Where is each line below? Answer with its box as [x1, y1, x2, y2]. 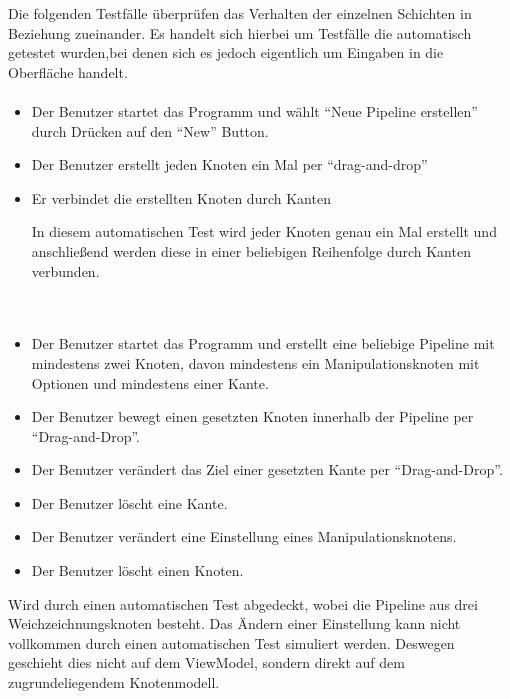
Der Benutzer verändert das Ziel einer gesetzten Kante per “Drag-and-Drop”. [31, 459, 503, 480]
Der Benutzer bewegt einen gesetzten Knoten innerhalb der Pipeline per [31, 406, 474, 427]
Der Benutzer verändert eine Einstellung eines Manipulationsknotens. [31, 526, 457, 547]
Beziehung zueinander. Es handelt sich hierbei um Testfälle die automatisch [8, 22, 472, 43]
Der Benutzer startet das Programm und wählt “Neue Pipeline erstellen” [31, 100, 478, 121]
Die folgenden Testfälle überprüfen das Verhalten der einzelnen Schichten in [8, 3, 472, 23]
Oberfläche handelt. [8, 61, 128, 82]
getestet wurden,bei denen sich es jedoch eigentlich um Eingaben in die [8, 42, 444, 63]
